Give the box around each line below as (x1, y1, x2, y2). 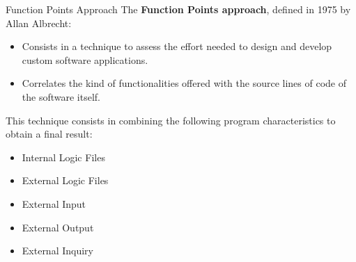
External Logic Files (22, 173, 109, 188)
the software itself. (22, 89, 100, 104)
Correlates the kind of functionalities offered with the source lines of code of (22, 76, 346, 90)
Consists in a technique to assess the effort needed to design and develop (22, 39, 332, 54)
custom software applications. (22, 52, 148, 67)
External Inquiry (22, 243, 93, 258)
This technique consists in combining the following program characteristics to (6, 113, 336, 127)
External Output (22, 220, 94, 234)
